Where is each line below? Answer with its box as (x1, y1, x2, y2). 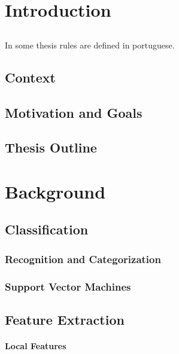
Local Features (5, 339, 66, 352)
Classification (5, 220, 89, 239)
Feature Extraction (5, 310, 125, 328)
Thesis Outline (5, 138, 97, 157)
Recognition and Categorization (5, 251, 161, 266)
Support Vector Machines (5, 279, 131, 294)
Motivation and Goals (5, 103, 142, 121)
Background (5, 179, 106, 203)
